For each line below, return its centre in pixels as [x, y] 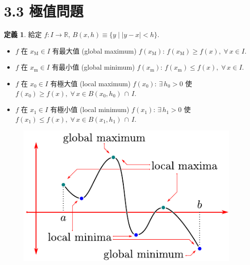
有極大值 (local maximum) [90, 83]
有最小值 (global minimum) [93, 67]
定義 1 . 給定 [23, 34]
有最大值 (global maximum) [94, 50]
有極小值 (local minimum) [90, 109]
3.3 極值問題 [44, 11]
